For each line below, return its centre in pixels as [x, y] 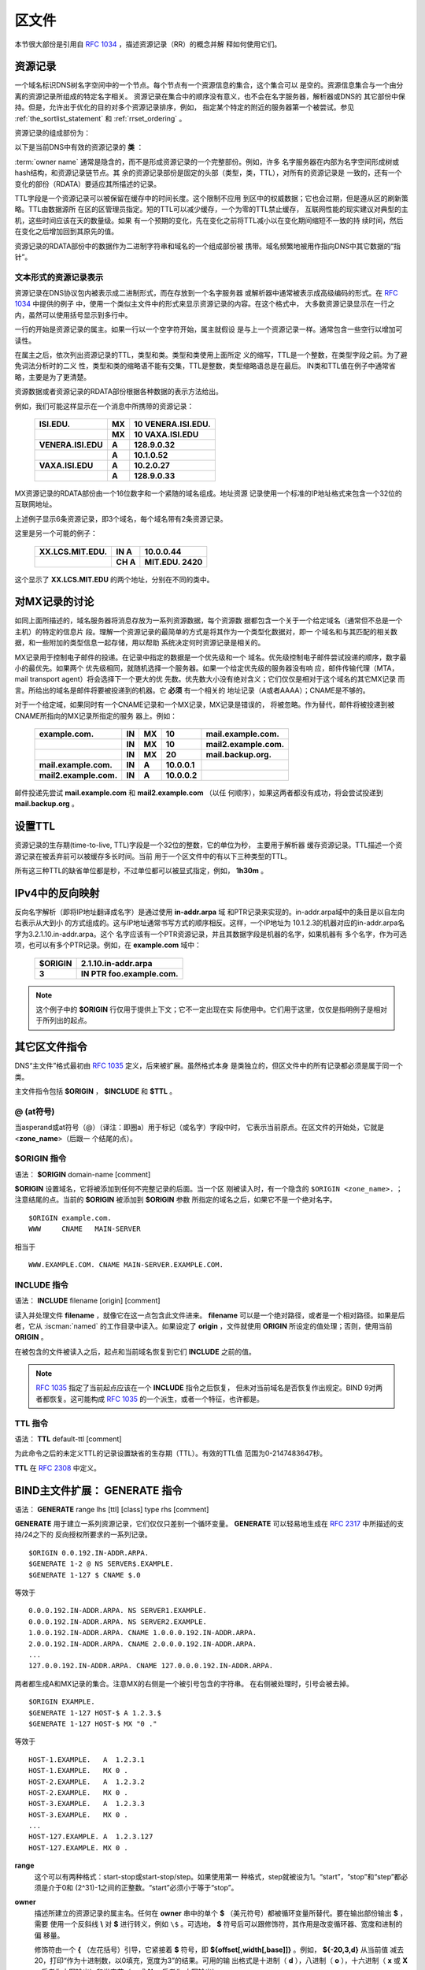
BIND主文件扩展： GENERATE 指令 [98, 1491]
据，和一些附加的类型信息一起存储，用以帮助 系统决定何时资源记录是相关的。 [140, 643]
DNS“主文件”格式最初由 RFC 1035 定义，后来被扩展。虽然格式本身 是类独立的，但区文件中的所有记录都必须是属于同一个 [209, 1066]
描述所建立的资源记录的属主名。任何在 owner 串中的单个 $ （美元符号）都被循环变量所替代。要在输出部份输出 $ [216, 1913]
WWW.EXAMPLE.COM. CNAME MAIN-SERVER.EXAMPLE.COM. [126, 1264]
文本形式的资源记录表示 [59, 277]
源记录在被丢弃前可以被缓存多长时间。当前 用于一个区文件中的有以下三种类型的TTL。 [153, 856]
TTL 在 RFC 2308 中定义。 [58, 1468]
